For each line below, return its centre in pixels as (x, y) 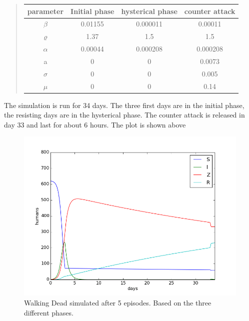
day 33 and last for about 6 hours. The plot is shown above (95, 124)
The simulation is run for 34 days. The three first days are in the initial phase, (124, 105)
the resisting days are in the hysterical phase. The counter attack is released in (124, 115)
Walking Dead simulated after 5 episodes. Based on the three (118, 303)
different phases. (49, 312)
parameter (45, 11)
